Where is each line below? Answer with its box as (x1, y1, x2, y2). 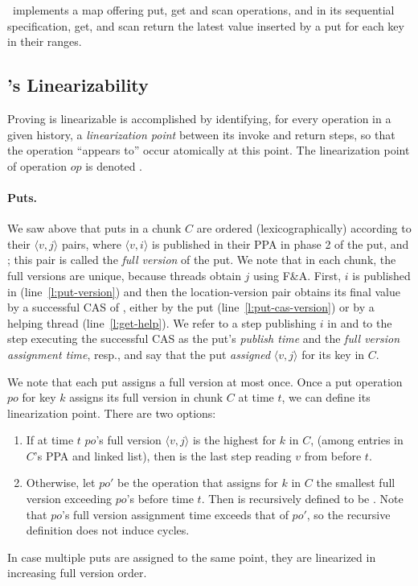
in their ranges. (7, 33, 82, 50)
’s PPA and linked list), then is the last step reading (34, 447, 292, 464)
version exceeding (26, 490, 113, 507)
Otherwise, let (26, 474, 96, 491)
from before (304, 447, 362, 464)
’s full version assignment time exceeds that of (61, 506, 289, 522)
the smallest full (316, 474, 395, 491)
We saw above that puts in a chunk (7, 220, 182, 237)
